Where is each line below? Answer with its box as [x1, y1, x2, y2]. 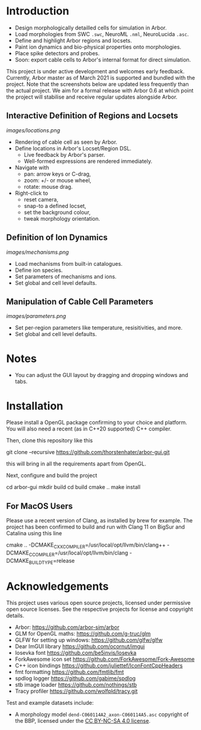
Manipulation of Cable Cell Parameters [6, 296, 154, 307]
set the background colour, [23, 209, 91, 216]
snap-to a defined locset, [23, 202, 86, 209]
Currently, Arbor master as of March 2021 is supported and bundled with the [6, 74, 195, 81]
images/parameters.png [6, 313, 67, 320]
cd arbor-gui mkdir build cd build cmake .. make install [6, 483, 141, 491]
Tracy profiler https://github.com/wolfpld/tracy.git [14, 687, 138, 695]
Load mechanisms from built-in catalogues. [14, 260, 123, 267]
